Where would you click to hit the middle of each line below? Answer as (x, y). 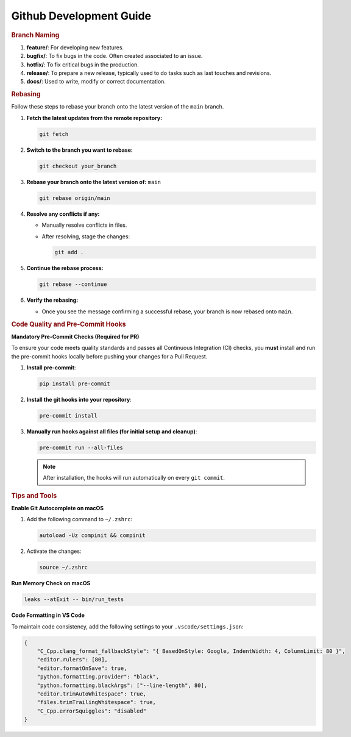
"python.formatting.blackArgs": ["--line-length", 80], (122, 685)
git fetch (54, 134)
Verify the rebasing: (52, 300)
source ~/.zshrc (64, 568)
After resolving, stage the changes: (86, 236)
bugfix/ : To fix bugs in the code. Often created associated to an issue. (115, 56)
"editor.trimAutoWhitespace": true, (91, 694)
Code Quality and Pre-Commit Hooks (69, 324)
